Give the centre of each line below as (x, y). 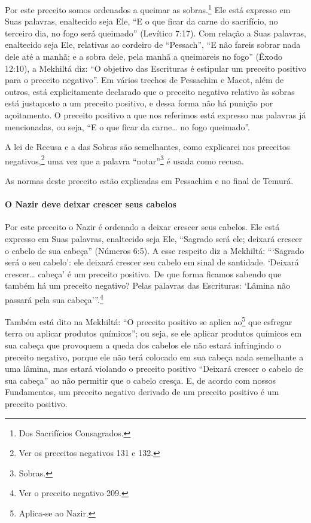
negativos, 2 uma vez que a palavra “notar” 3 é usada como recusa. (124, 160)
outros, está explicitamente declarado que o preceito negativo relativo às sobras (150, 91)
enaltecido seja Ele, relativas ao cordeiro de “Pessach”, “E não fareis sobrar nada (153, 45)
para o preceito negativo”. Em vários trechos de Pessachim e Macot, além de (144, 80)
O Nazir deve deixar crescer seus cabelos (91, 204)
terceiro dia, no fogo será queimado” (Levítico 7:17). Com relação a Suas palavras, (155, 33)
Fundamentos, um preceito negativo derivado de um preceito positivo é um (142, 392)
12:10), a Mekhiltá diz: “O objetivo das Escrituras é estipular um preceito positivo (155, 68)
